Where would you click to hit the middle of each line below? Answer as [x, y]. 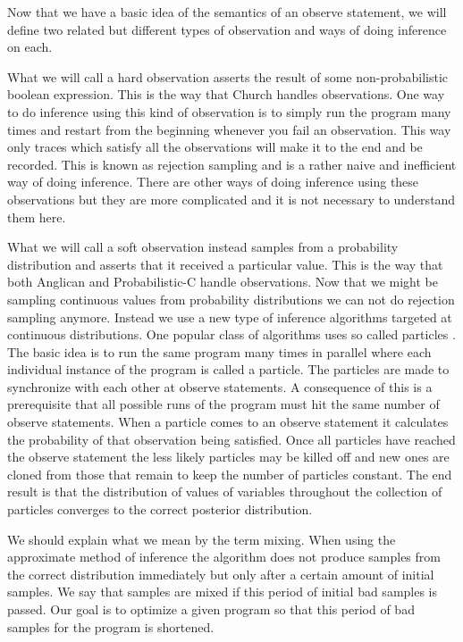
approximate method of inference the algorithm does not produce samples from [224, 557]
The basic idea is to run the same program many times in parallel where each [219, 351]
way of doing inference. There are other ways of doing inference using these [213, 182]
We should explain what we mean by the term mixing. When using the [202, 539]
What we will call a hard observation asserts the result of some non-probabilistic [228, 76]
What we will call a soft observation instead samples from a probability [203, 247]
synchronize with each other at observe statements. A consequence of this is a [220, 386]
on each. [30, 47]
